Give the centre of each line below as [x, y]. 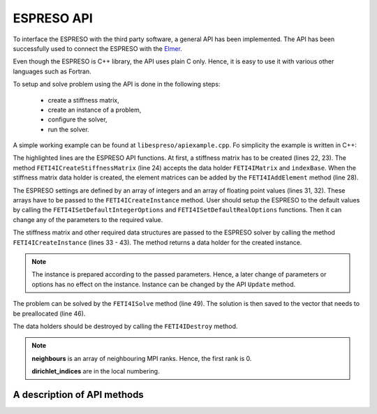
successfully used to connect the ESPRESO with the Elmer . [98, 48]
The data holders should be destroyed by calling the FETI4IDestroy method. [125, 326]
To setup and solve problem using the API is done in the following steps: [117, 84]
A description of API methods [79, 394]
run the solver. [69, 129]
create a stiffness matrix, [84, 100]
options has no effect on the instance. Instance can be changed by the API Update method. [164, 284]
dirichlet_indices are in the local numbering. [96, 371]
